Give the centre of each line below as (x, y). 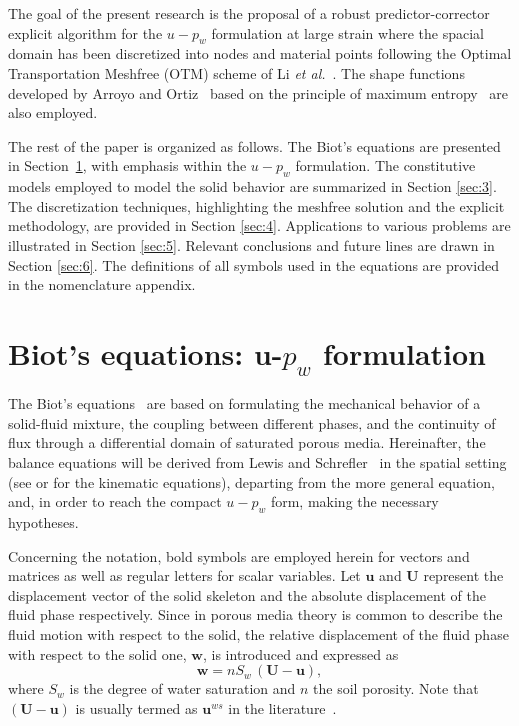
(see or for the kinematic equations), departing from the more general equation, (251, 481)
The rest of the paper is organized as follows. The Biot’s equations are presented (254, 145)
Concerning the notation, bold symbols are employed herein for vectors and (239, 555)
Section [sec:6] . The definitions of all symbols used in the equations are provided (253, 264)
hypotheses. (43, 522)
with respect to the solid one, (97, 653)
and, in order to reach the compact (115, 501)
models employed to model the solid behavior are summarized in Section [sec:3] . (252, 186)
